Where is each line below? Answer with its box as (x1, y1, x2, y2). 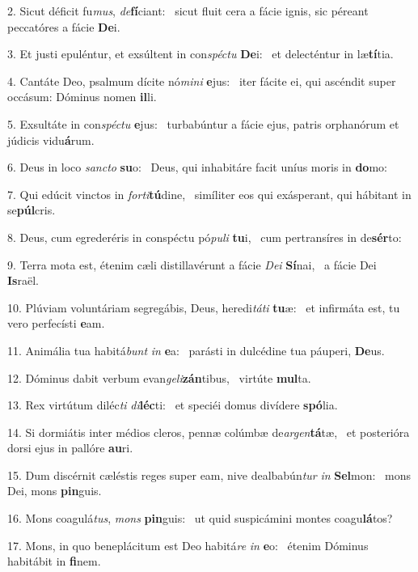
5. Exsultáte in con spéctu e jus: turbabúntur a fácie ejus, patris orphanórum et (7, 115, 399, 132)
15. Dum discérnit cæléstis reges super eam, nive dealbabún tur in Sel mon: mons (7, 466, 412, 483)
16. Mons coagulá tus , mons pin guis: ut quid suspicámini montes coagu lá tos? (7, 510, 393, 527)
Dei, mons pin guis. (7, 482, 102, 499)
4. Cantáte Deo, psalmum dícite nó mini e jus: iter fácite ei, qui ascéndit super (7, 72, 396, 89)
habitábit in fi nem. (7, 553, 101, 570)
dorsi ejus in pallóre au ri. (7, 439, 133, 456)
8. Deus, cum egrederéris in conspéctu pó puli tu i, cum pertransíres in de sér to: (7, 228, 402, 245)
